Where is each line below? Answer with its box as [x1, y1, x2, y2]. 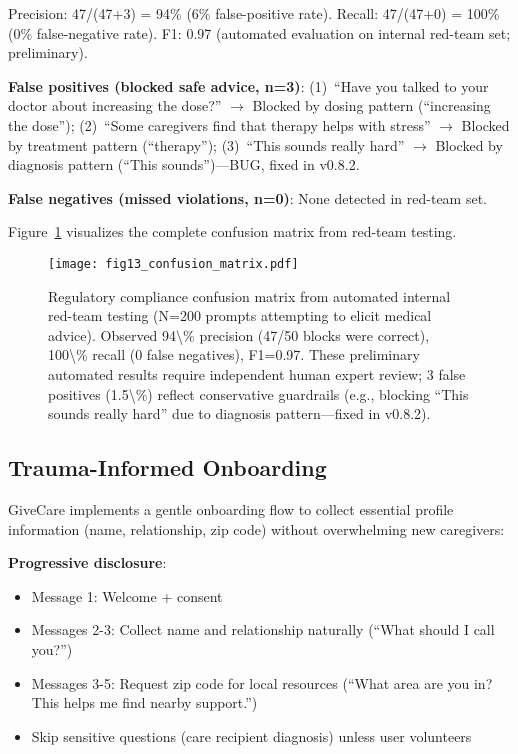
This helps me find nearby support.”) [31, 692, 258, 713]
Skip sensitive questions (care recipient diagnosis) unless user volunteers [31, 725, 472, 746]
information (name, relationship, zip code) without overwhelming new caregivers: [8, 518, 505, 539]
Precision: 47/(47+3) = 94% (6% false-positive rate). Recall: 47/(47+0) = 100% [8, 3, 500, 23]
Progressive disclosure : [8, 552, 167, 573]
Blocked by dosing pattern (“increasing [252, 95, 491, 116]
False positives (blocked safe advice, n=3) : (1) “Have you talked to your [8, 75, 489, 96]
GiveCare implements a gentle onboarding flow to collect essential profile [8, 498, 454, 519]
